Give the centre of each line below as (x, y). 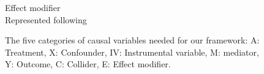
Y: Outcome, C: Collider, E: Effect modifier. (88, 64)
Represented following (46, 19)
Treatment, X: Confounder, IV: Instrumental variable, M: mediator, (132, 52)
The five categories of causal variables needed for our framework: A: (132, 40)
